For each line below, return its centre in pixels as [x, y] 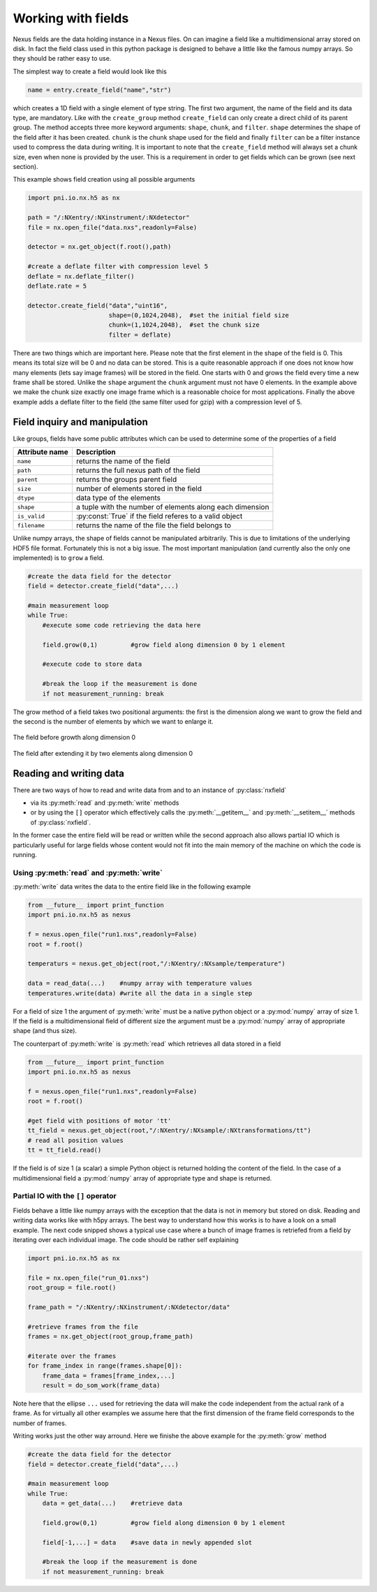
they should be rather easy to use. [62, 59]
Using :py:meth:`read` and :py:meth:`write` [88, 872]
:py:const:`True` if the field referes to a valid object [159, 516]
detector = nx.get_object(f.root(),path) [99, 247]
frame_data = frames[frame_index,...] [109, 1375]
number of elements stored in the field [139, 489]
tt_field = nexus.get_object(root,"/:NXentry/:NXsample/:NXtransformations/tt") [169, 1131]
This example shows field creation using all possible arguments [104, 180]
